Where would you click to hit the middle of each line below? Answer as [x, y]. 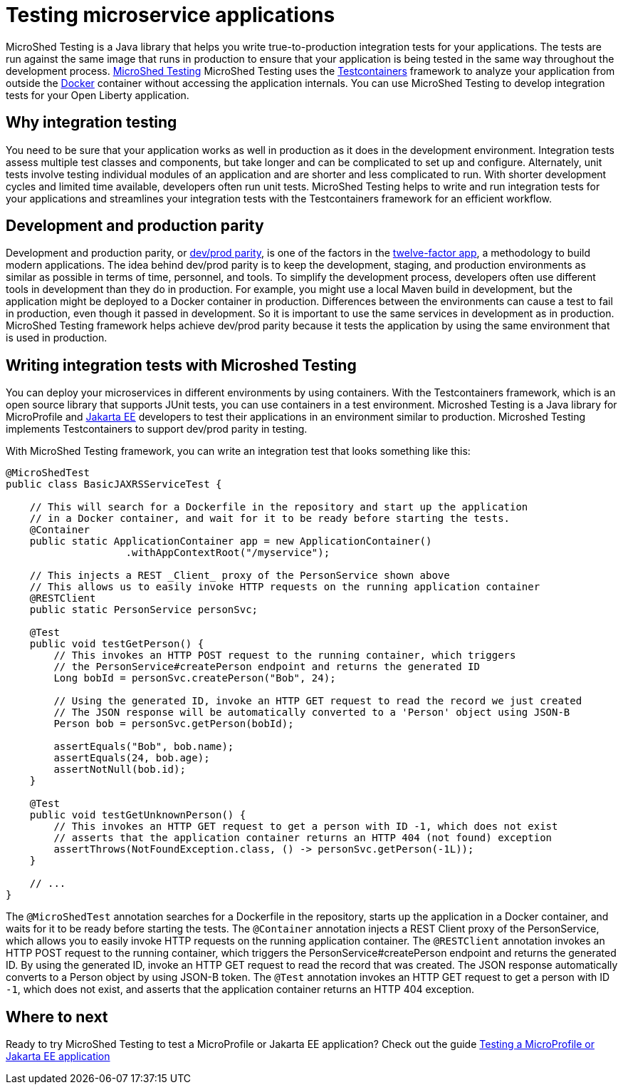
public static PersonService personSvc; [144, 610]
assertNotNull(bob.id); [120, 770]
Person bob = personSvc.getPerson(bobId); [174, 724]
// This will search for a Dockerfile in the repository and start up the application [279, 507]
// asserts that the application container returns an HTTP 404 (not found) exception [303, 838]
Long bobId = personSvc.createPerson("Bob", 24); [195, 678]
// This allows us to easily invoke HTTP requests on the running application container [285, 587]
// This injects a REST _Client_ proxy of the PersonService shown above [240, 576]
